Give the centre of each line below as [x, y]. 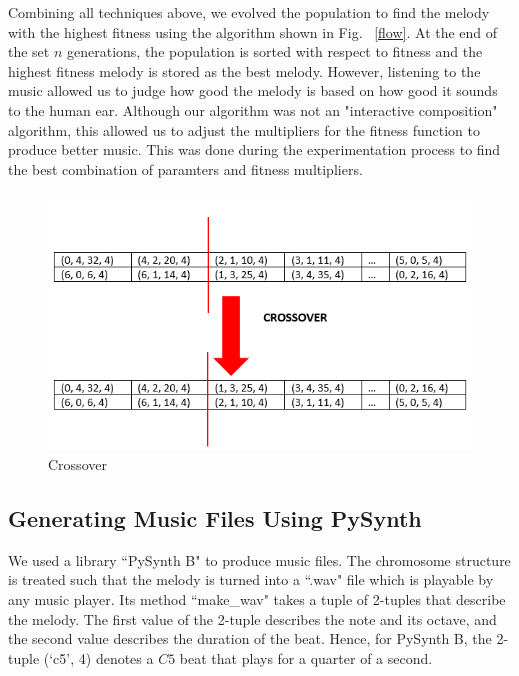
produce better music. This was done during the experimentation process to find [254, 149]
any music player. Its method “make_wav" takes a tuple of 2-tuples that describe [257, 599]
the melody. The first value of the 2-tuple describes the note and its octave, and [252, 618]
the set [29, 51]
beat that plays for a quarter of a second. [306, 657]
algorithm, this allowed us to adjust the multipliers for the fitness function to [244, 129]
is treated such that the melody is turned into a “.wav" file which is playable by [251, 579]
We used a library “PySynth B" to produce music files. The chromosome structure [259, 559]
